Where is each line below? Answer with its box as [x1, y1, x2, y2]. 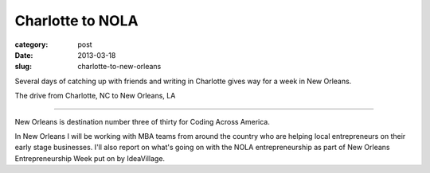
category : [14, 40, 49, 49]
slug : [14, 62, 32, 71]
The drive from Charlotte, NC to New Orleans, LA [14, 91, 176, 101]
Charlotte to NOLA [14, 12, 139, 29]
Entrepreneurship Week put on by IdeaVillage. [14, 153, 166, 163]
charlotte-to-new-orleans [77, 62, 162, 71]
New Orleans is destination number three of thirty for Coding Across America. [14, 117, 271, 126]
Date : [14, 50, 33, 60]
